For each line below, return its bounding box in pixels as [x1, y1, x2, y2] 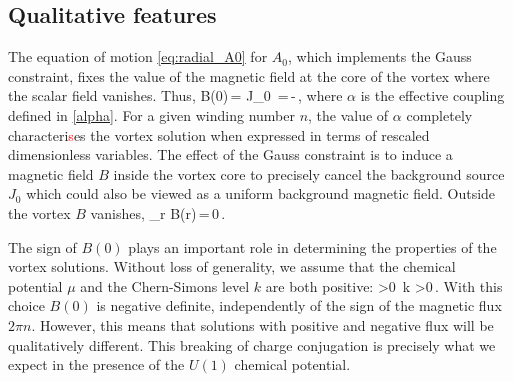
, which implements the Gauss [287, 46, 472, 67]
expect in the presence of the [8, 354, 185, 375]
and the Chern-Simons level [80, 275, 250, 296]
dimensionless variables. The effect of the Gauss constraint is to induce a [8, 144, 453, 165]
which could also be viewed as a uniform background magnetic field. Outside [26, 183, 496, 204]
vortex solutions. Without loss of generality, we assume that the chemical [8, 256, 456, 277]
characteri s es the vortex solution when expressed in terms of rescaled [8, 124, 430, 145]
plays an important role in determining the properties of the [128, 236, 497, 257]
